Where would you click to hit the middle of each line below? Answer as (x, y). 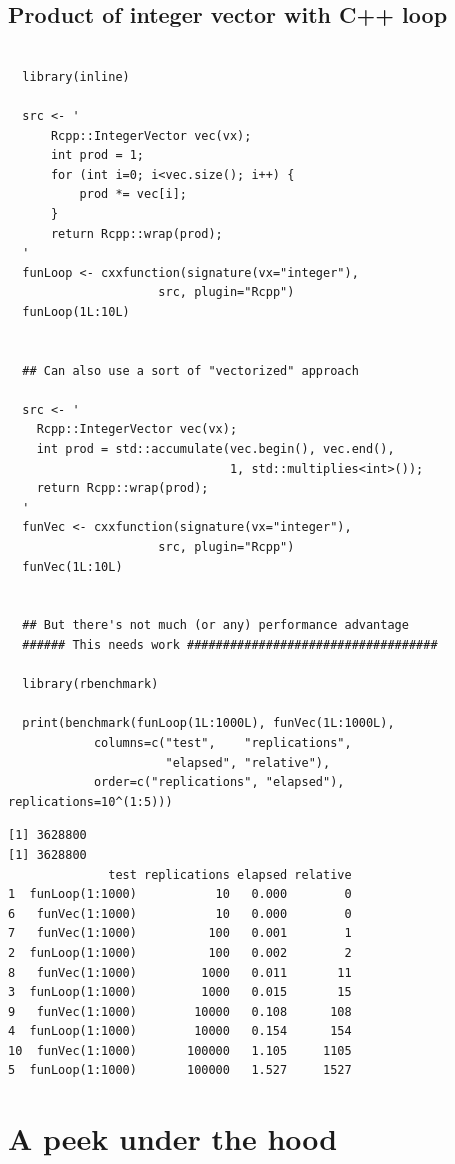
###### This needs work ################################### (230, 645)
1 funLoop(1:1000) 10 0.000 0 (180, 894)
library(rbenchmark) (90, 684)
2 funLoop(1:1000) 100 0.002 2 (180, 952)
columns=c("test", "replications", (222, 742)
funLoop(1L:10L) (76, 311)
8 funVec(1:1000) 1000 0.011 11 (180, 972)
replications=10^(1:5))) (90, 801)
